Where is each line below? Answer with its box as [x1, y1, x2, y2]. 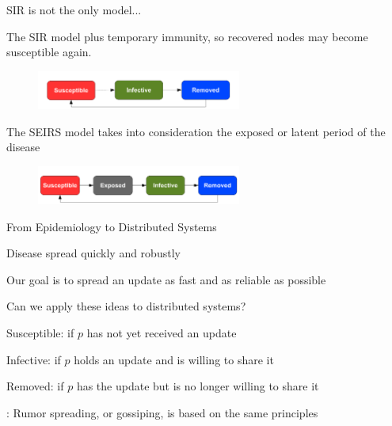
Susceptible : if [6, 324, 74, 340]
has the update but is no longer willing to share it [76, 378, 319, 394]
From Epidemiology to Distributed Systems [6, 218, 217, 234]
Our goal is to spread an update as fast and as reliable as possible [6, 271, 326, 287]
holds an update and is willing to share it [74, 351, 274, 367]
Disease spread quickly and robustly [6, 245, 181, 261]
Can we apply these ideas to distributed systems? [6, 298, 246, 314]
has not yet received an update [86, 324, 237, 340]
